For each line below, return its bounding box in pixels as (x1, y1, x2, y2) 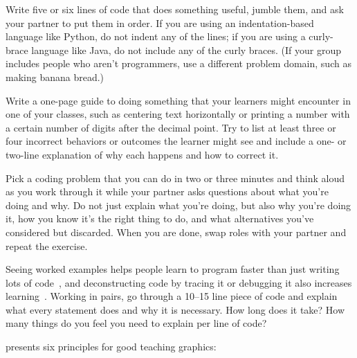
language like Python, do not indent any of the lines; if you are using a (6, 29, 306, 44)
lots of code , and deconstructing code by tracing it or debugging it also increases (6, 275, 352, 289)
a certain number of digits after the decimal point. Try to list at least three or (6, 120, 336, 134)
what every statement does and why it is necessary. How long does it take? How (6, 302, 345, 316)
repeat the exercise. (6, 238, 88, 253)
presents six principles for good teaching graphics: (6, 339, 217, 354)
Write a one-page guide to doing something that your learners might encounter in (6, 93, 351, 107)
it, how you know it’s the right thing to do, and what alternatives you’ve (6, 211, 314, 226)
